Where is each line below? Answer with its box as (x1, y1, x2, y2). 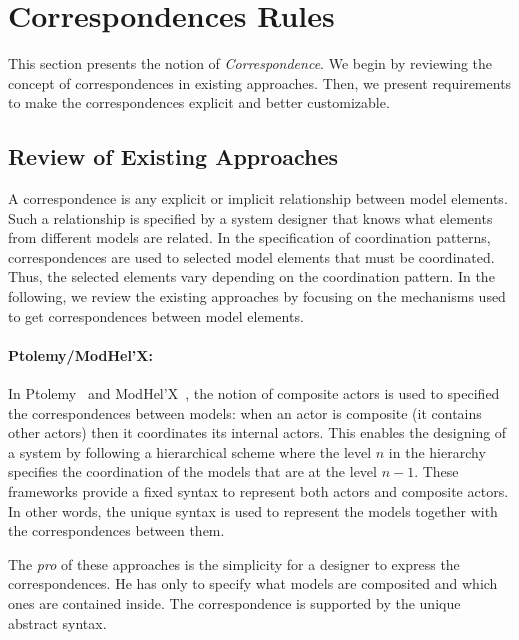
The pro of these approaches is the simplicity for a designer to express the (8, 553, 460, 574)
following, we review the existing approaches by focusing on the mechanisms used (8, 286, 506, 307)
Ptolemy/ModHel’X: (8, 344, 153, 365)
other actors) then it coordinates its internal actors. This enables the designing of (8, 422, 507, 443)
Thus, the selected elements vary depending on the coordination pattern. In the (8, 266, 495, 287)
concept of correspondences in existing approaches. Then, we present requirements (8, 72, 512, 93)
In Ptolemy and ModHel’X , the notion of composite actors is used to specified (8, 383, 500, 404)
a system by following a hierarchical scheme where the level (8, 441, 372, 462)
